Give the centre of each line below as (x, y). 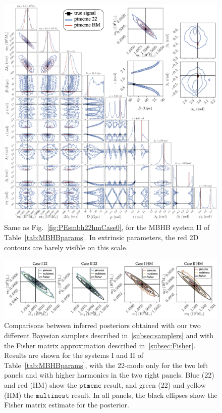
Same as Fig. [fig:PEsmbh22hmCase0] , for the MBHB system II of (107, 227)
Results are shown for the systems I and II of (74, 355)
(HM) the (19, 395)
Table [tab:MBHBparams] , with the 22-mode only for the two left (106, 365)
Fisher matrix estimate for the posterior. (67, 405)
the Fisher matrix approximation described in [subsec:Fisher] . (100, 345)
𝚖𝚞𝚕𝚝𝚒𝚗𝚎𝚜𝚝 (53, 396)
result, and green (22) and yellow (155, 385)
